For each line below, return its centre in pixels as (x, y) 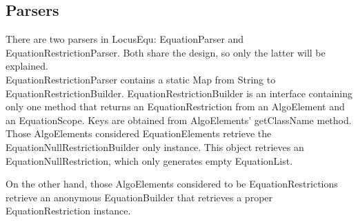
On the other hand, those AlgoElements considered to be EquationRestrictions (172, 184)
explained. (27, 66)
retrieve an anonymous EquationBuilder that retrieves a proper (139, 197)
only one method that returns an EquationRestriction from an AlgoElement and (175, 107)
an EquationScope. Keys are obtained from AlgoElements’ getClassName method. (179, 120)
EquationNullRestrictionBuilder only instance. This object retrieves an (155, 147)
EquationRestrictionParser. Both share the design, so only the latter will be (166, 52)
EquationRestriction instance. (68, 211)
